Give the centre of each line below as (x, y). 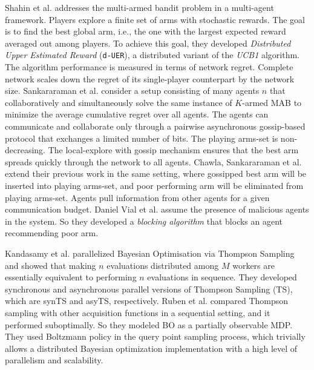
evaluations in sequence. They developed (222, 277)
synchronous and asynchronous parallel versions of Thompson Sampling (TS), (149, 289)
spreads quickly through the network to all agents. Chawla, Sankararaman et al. (153, 161)
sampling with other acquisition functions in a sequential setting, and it (138, 312)
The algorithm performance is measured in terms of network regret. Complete (149, 67)
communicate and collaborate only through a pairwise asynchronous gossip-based (155, 126)
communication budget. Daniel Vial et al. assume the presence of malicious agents (157, 209)
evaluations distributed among (163, 265)
